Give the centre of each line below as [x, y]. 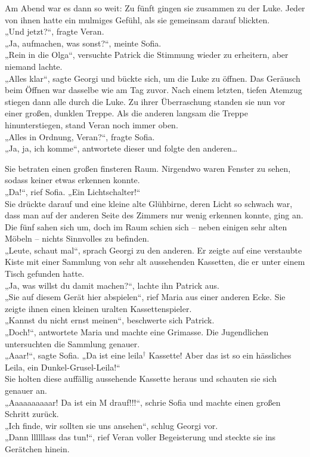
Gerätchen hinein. [37, 448]
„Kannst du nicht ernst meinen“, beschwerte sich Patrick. [110, 320]
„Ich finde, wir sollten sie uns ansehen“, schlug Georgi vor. [111, 425]
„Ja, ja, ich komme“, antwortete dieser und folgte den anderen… [121, 148]
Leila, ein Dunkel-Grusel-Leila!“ [63, 367]
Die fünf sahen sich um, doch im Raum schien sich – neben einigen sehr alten [146, 226]
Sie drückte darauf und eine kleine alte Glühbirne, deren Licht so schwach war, [149, 203]
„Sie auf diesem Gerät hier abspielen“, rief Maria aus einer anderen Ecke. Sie [145, 297]
